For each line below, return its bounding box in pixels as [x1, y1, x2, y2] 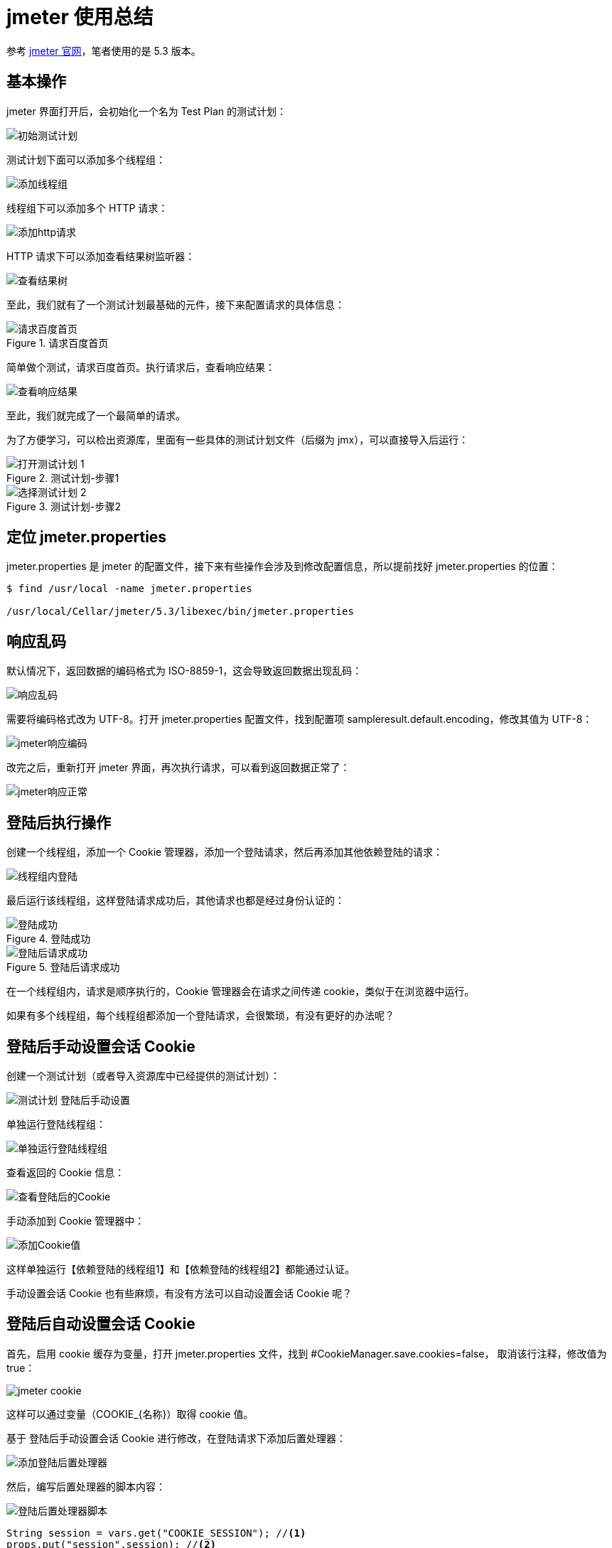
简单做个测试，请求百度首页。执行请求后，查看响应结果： [6, 360, 275, 373]
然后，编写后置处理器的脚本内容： [6, 1480, 166, 1493]
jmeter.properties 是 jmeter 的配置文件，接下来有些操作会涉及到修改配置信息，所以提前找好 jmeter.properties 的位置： [6, 560, 559, 573]
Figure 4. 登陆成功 [6, 932, 91, 945]
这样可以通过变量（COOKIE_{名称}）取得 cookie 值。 [6, 1407, 254, 1420]
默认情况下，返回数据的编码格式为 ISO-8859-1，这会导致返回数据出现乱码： [6, 665, 363, 677]
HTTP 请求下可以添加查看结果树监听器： [6, 249, 195, 262]
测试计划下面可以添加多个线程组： [6, 153, 166, 166]
